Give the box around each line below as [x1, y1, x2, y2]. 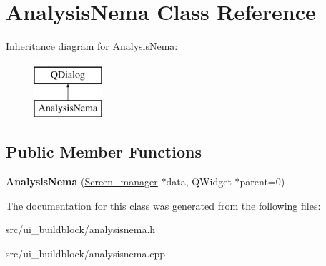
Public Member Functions [6, 140, 202, 163]
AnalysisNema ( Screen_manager [6, 174, 158, 189]
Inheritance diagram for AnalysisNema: [6, 39, 178, 53]
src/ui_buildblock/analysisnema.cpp [6, 245, 166, 260]
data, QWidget [166, 174, 232, 189]
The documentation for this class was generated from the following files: [6, 198, 321, 213]
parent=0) [239, 174, 285, 189]
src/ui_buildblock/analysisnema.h [6, 222, 156, 237]
